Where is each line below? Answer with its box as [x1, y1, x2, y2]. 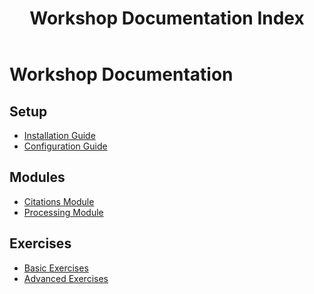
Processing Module [23, 206, 104, 218]
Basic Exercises [23, 262, 89, 274]
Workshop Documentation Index [29, 7, 305, 30]
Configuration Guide [23, 140, 108, 152]
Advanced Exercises [23, 272, 109, 284]
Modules [9, 169, 66, 186]
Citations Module [23, 195, 95, 207]
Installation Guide [23, 130, 96, 141]
